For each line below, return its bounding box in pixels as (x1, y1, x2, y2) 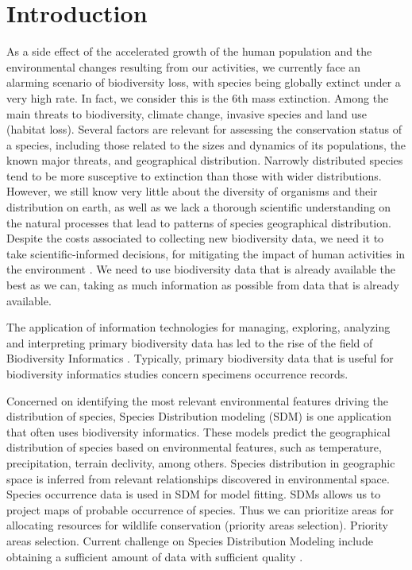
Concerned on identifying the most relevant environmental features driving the (6, 392, 389, 409)
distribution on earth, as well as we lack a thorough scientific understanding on (6, 199, 391, 215)
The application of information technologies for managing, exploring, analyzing (6, 319, 391, 335)
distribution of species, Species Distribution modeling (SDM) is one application (6, 408, 392, 425)
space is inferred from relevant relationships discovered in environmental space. (6, 470, 390, 487)
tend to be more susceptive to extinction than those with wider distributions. (6, 167, 382, 184)
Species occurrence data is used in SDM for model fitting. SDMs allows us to (6, 486, 381, 502)
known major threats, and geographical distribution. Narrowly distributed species (6, 152, 403, 169)
